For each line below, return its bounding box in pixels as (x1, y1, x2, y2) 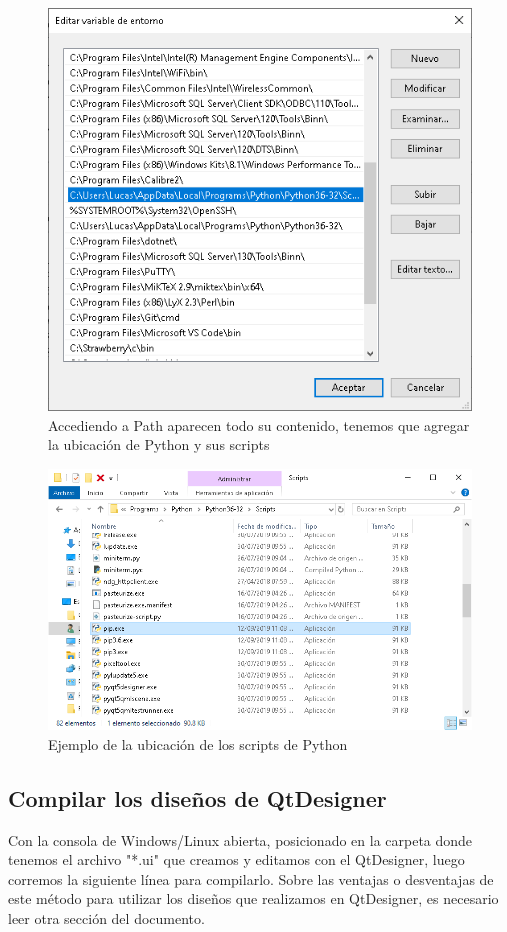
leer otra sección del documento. (8, 908, 205, 929)
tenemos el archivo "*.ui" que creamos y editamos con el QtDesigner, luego (8, 849, 465, 870)
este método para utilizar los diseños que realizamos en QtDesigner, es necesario (8, 888, 499, 909)
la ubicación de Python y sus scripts (48, 434, 270, 455)
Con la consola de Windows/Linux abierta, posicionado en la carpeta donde (8, 829, 473, 850)
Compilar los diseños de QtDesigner (8, 782, 387, 813)
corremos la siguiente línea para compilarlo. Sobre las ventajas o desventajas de (8, 868, 494, 889)
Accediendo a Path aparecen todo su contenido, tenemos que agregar (48, 414, 470, 435)
